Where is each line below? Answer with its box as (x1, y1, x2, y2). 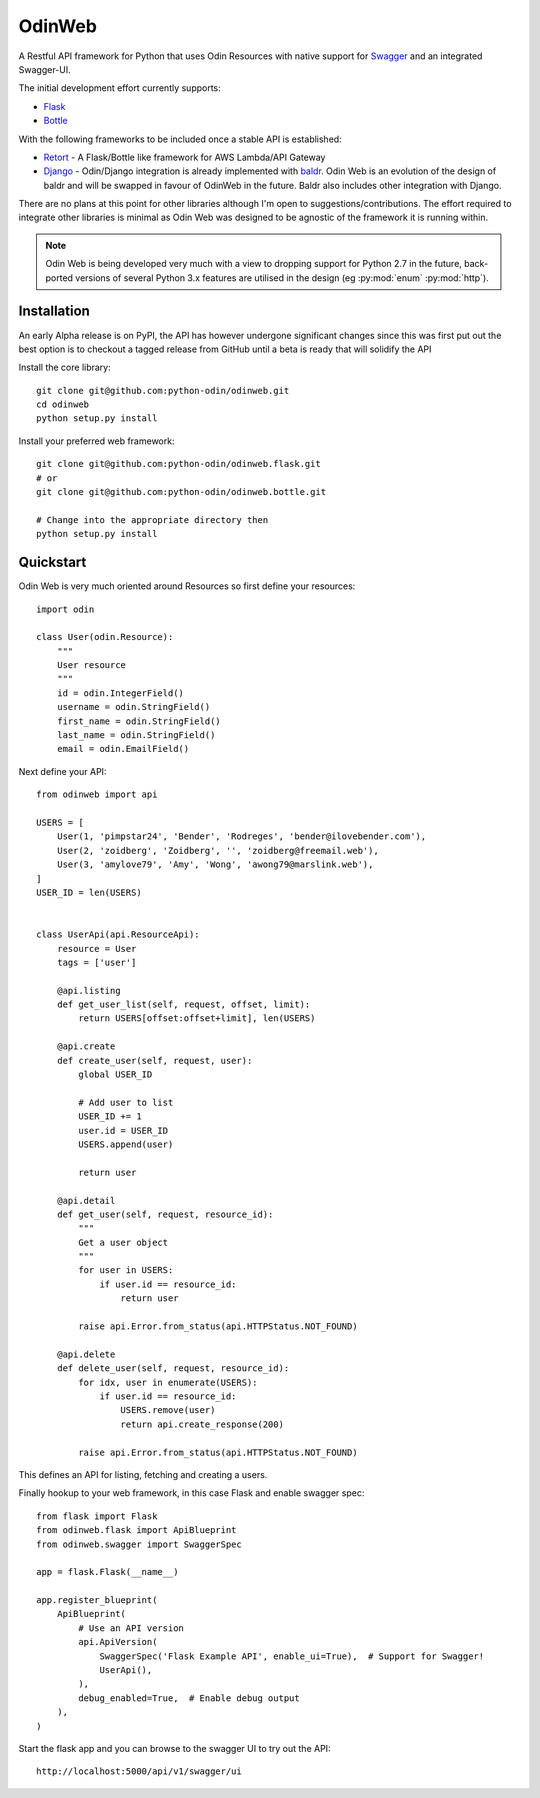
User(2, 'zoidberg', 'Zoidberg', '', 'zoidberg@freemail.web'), (56, 845, 379, 856)
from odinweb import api (36, 789, 158, 800)
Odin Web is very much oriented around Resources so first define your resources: (18, 580, 356, 592)
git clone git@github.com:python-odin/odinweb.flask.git (36, 458, 322, 470)
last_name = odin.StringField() (56, 730, 216, 741)
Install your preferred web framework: (18, 435, 175, 447)
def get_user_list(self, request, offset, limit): (56, 999, 311, 1010)
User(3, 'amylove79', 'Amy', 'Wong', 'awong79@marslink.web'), (56, 859, 374, 870)
